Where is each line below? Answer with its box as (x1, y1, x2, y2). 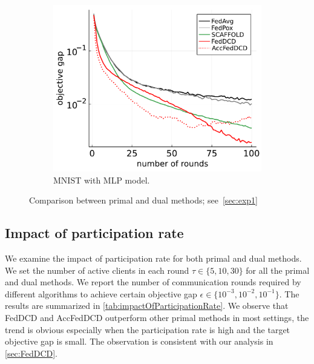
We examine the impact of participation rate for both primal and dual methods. (5, 252, 302, 265)
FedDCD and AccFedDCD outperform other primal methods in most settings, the (5, 311, 309, 324)
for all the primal (246, 263, 310, 276)
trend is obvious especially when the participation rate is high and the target (5, 323, 290, 336)
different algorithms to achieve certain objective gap (5, 287, 197, 300)
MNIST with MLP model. (53, 173, 150, 186)
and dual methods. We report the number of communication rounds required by (5, 276, 301, 288)
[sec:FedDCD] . (5, 346, 58, 359)
